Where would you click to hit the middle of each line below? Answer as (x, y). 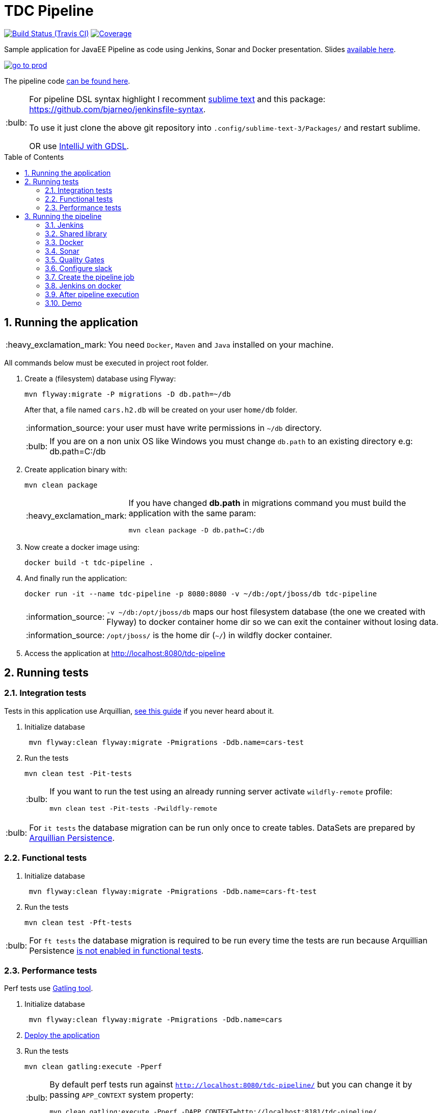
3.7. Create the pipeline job (90, 277)
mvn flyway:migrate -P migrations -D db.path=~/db (128, 394)
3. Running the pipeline (63, 216)
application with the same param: (192, 513)
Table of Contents (34, 157)
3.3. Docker (64, 242)
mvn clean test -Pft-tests (78, 922)
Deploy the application (62, 1035)
